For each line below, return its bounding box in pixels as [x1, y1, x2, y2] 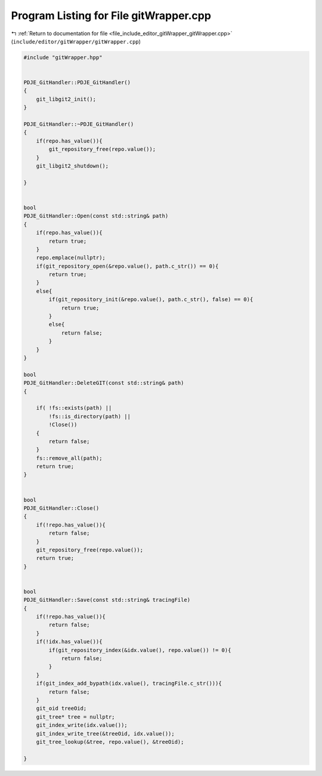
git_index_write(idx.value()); [36, 722, 128, 729]
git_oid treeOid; [36, 705, 87, 712]
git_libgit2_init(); [36, 95, 97, 103]
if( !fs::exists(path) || [36, 404, 112, 412]
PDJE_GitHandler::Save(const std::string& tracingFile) [23, 596, 191, 604]
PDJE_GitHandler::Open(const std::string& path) [23, 212, 169, 219]
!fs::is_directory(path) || [48, 413, 131, 420]
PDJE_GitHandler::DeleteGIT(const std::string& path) [23, 379, 184, 387]
